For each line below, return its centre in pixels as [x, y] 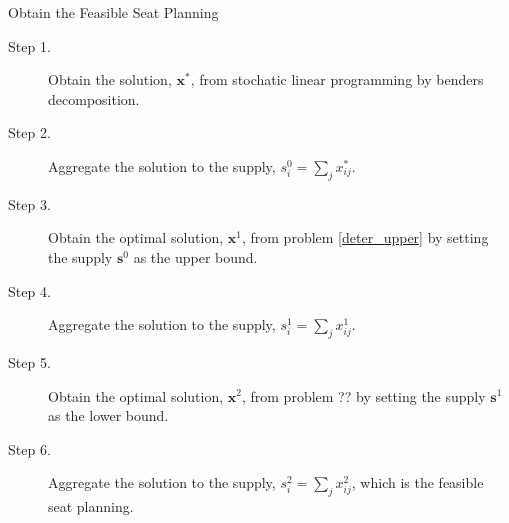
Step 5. [29, 361]
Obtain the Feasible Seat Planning [113, 12]
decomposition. [94, 98]
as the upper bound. [195, 256]
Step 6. [29, 448]
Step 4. [29, 290]
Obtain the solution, [110, 79]
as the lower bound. [108, 415]
